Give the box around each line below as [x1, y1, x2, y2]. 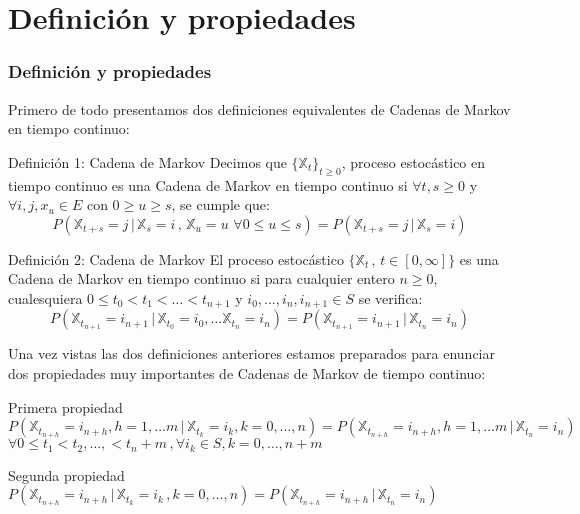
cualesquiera [8, 287, 83, 308]
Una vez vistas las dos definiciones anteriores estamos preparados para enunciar [8, 343, 496, 364]
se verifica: [358, 287, 423, 308]
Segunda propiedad [8, 464, 125, 485]
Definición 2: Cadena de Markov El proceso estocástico [8, 248, 344, 269]
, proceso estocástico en [341, 151, 486, 172]
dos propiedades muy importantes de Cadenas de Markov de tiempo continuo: [8, 363, 486, 383]
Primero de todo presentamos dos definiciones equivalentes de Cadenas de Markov [8, 98, 511, 119]
